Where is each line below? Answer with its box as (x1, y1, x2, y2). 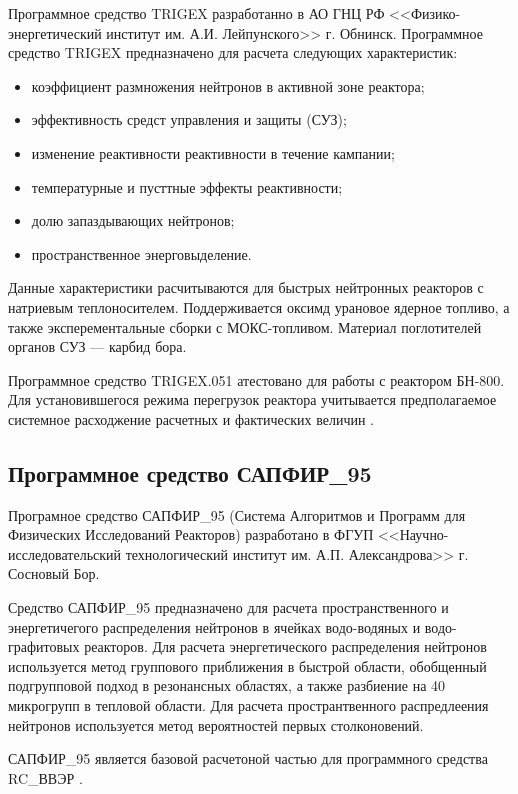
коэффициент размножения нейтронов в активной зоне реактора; (31, 75, 425, 96)
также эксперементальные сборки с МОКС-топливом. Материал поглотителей (8, 316, 482, 337)
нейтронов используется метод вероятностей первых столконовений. (8, 714, 424, 735)
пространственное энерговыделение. (31, 243, 252, 264)
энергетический (8, 22, 102, 43)
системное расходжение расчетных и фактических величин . (8, 408, 374, 429)
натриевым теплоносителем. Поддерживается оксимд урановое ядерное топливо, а (8, 296, 510, 317)
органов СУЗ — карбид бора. (8, 336, 187, 357)
